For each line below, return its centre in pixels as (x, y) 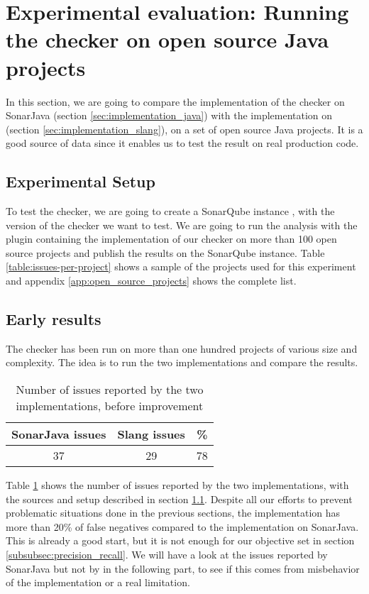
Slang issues (151, 434)
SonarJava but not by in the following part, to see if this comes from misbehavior (183, 568)
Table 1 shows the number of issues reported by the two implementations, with (177, 485)
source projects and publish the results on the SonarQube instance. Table (165, 252)
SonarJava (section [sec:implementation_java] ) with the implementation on (169, 115)
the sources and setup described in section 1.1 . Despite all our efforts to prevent (179, 499)
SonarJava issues (59, 434)
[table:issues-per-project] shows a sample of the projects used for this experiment (181, 266)
